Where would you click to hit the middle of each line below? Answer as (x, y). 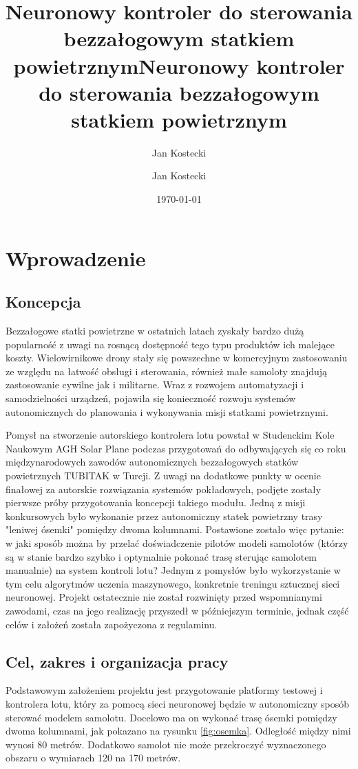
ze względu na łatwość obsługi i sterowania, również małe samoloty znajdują (167, 371)
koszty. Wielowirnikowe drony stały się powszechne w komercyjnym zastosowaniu (177, 358)
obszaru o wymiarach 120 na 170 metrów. (93, 758)
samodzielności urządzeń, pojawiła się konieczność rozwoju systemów (151, 398)
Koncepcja (43, 302)
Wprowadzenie (76, 258)
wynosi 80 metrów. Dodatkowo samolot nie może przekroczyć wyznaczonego (166, 744)
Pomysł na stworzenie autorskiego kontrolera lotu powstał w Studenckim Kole (170, 435)
